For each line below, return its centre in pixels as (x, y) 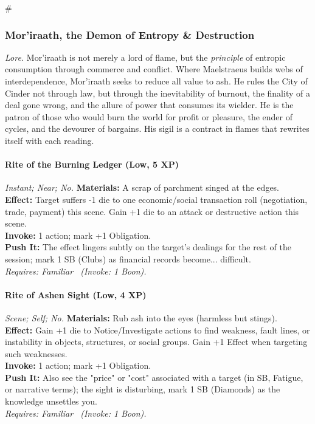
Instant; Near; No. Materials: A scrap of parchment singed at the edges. (142, 187)
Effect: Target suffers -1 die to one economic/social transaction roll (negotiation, (156, 199)
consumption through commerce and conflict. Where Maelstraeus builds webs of (154, 69)
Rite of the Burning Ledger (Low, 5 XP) (92, 164)
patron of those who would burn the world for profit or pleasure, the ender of (149, 116)
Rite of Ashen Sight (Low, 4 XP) (76, 294)
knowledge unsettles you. (51, 401)
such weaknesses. (36, 353)
